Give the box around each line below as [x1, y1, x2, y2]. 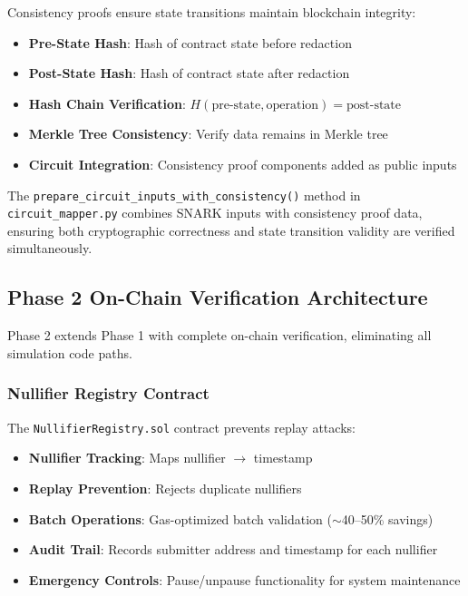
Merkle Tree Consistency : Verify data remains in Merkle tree [28, 124, 388, 143]
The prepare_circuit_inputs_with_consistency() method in [7, 185, 361, 204]
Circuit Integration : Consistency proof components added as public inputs [28, 154, 457, 173]
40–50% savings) [341, 509, 434, 528]
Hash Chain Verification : [28, 93, 186, 112]
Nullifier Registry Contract [7, 382, 210, 405]
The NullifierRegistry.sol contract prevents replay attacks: [7, 417, 356, 436]
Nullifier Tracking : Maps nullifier [28, 448, 226, 467]
